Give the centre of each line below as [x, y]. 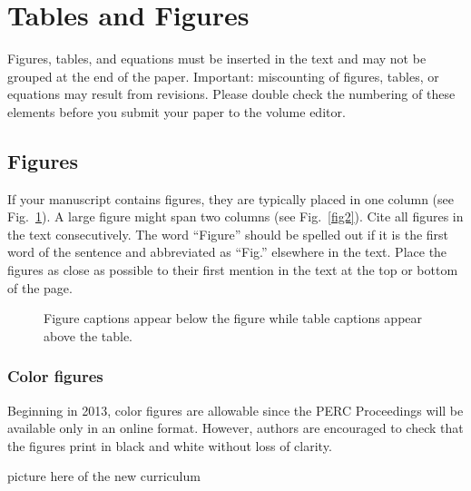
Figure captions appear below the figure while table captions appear [233, 318]
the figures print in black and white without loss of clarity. [170, 445]
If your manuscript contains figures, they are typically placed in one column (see [231, 198]
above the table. [88, 335]
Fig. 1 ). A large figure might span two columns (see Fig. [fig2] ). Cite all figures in [235, 216]
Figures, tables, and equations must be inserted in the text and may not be [217, 59]
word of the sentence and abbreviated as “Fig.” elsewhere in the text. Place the [227, 252]
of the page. [40, 287]
